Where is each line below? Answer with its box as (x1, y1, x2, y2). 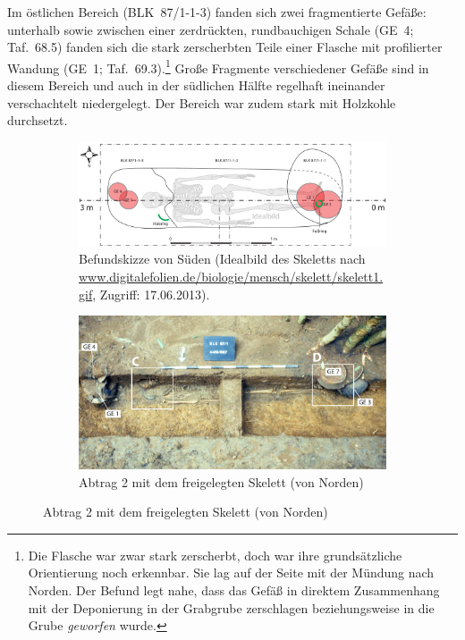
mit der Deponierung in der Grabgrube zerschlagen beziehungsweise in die (28, 598, 435, 617)
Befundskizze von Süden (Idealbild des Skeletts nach (79, 249, 366, 268)
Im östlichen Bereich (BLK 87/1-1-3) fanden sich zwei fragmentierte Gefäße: (7, 3, 427, 21)
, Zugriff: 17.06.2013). (92, 284, 210, 303)
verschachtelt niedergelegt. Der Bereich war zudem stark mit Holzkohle (7, 93, 396, 112)
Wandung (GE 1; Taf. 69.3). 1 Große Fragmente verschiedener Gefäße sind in (7, 55, 429, 77)
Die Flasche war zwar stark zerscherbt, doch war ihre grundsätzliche (28, 545, 402, 564)
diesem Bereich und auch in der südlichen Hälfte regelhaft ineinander (7, 76, 385, 95)
